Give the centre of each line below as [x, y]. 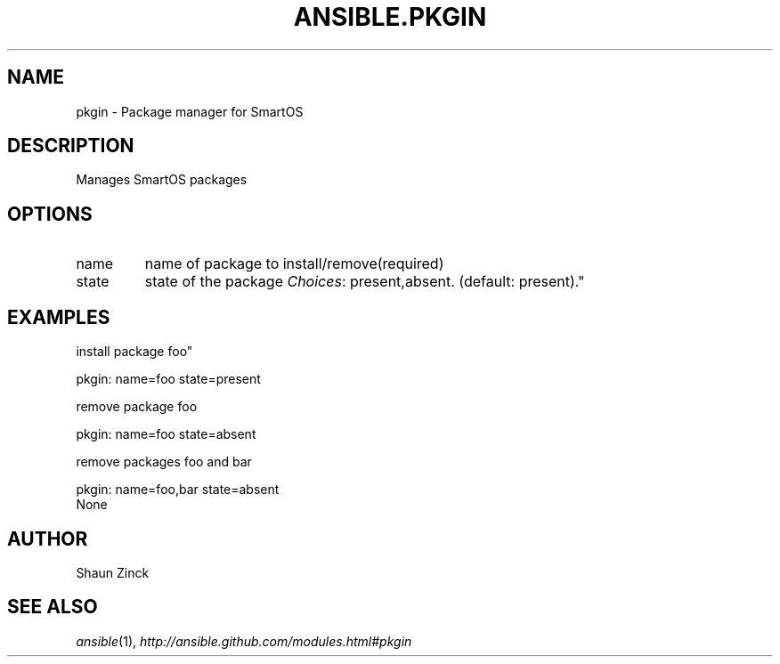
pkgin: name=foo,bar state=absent [178, 490]
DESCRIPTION [71, 146]
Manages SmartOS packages [162, 180]
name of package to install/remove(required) [294, 264]
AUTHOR [48, 538]
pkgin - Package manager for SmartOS [190, 111]
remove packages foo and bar [164, 462]
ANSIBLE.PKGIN [390, 17]
